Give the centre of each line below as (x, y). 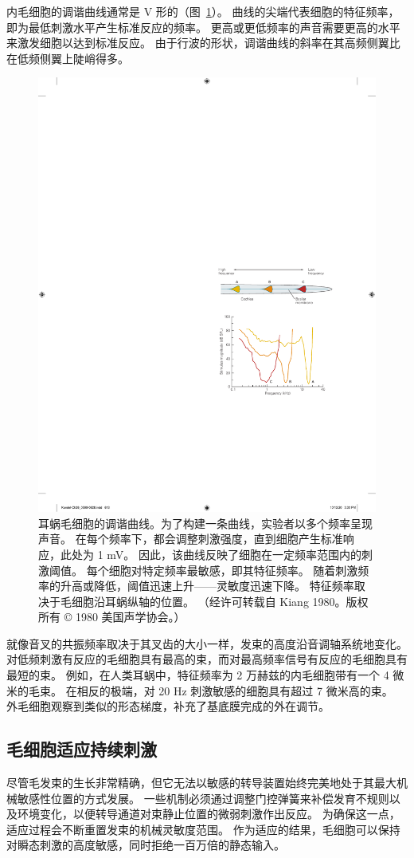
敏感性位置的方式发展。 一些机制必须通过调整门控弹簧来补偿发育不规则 (203, 798)
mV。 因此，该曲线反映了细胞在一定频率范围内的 (234, 554)
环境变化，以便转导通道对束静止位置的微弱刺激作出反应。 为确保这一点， (209, 814)
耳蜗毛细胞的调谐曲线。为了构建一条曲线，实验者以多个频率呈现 (205, 523)
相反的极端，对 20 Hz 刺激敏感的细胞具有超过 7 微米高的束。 (235, 690)
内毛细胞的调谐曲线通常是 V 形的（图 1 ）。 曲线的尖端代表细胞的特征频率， (203, 11)
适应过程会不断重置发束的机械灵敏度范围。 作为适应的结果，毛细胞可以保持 (203, 829)
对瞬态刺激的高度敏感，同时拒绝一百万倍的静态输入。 (146, 845)
